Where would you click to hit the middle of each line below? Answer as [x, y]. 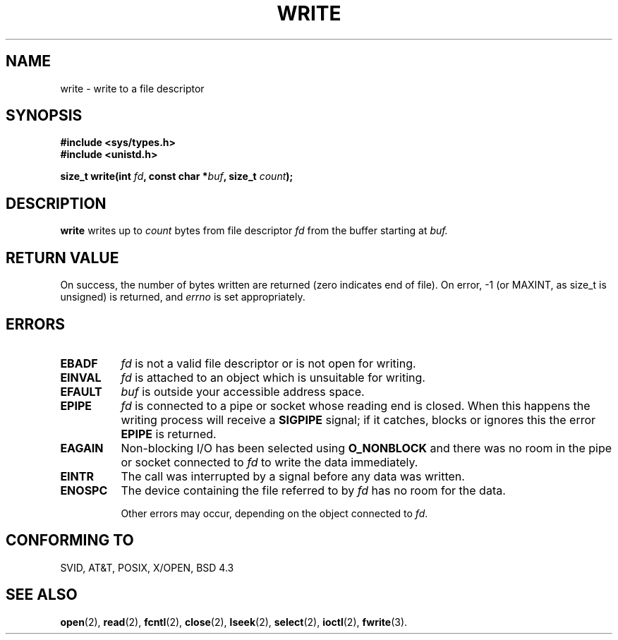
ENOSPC [84, 490]
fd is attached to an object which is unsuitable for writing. [273, 377]
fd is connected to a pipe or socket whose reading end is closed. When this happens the [356, 405]
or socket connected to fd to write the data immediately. [269, 462]
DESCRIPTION [56, 203]
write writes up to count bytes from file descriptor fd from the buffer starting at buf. [254, 231]
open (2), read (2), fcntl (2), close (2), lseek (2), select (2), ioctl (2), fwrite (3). [234, 622]
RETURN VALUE [62, 258]
